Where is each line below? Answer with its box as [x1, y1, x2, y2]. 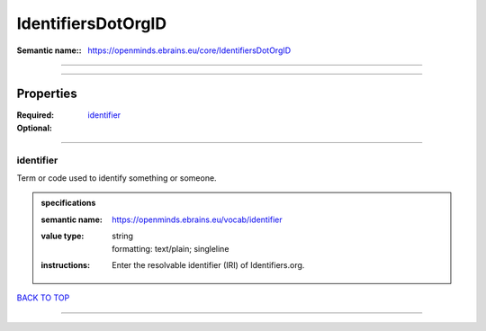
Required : [16, 110, 54, 121]
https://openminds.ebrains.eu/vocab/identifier [112, 214, 283, 225]
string [112, 230, 134, 242]
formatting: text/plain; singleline [112, 243, 229, 254]
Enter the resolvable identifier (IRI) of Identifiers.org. [112, 259, 305, 270]
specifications [40, 198, 96, 209]
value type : [40, 230, 85, 242]
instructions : [40, 259, 90, 270]
